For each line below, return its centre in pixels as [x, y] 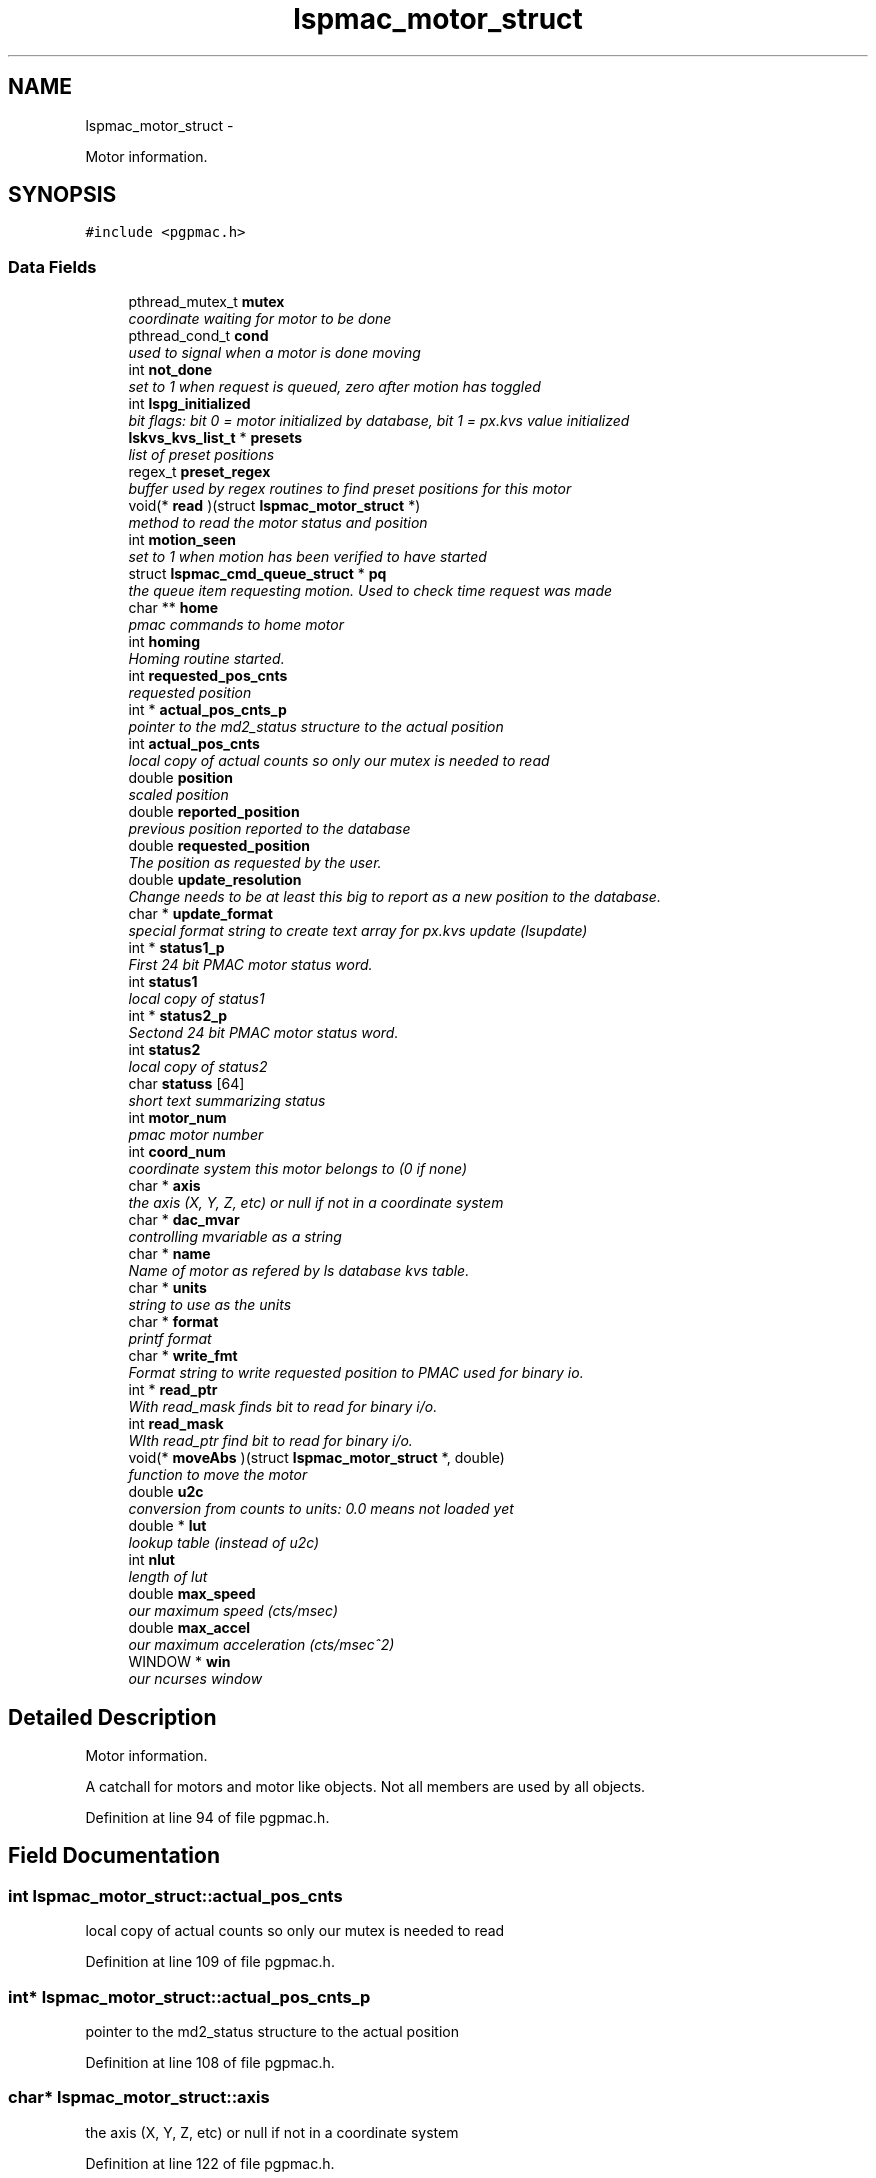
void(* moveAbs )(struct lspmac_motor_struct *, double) [316, 1458]
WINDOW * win [179, 1662]
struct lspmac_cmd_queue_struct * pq [257, 574]
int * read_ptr [173, 1390]
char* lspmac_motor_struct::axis [139, 2097]
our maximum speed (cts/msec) [233, 1611]
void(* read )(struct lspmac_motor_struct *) [274, 506]
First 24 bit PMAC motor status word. [250, 965]
